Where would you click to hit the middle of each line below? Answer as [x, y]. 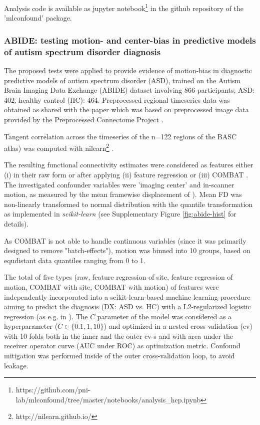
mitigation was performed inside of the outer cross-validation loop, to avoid [119, 356]
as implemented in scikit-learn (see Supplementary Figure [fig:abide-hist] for [120, 214]
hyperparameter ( [31, 326]
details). [16, 223]
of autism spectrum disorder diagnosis [82, 51]
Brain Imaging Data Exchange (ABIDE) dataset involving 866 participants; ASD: [129, 90]
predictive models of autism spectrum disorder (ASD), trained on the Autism [122, 80]
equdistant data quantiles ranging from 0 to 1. [75, 260]
